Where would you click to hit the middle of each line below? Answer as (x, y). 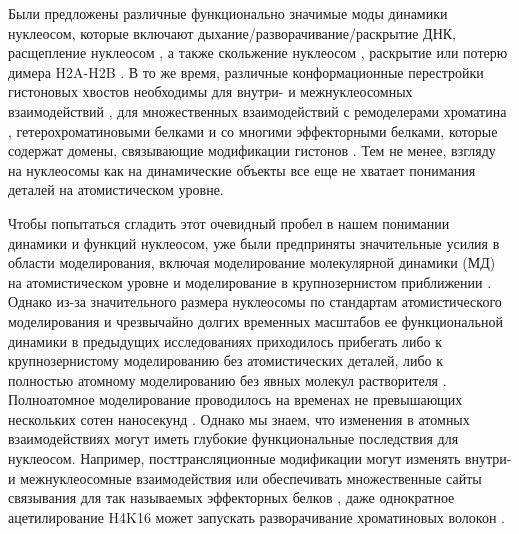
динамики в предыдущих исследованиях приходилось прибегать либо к (225, 340)
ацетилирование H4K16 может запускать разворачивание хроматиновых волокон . (256, 516)
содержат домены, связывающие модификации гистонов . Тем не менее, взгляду (252, 150)
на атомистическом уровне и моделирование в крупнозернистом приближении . (250, 281)
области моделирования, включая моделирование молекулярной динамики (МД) (252, 262)
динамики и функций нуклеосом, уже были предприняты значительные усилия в (254, 242)
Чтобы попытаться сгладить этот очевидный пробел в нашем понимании (229, 222)
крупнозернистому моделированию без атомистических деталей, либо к (226, 360)
